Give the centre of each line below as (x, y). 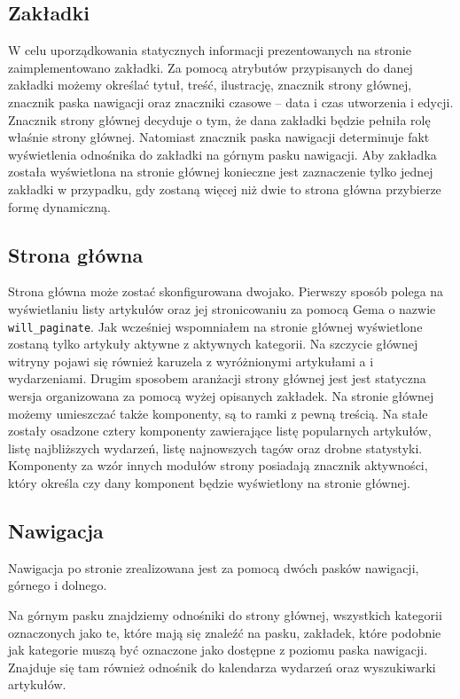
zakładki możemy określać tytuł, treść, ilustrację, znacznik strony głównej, (210, 85)
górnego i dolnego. (58, 585)
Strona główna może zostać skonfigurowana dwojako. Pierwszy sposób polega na (226, 291)
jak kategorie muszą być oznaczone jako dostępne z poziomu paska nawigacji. (218, 650)
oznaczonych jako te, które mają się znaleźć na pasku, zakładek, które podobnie (225, 632)
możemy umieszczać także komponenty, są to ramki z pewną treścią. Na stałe (218, 413)
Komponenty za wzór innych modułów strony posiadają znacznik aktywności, (218, 465)
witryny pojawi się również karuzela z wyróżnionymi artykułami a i (191, 361)
